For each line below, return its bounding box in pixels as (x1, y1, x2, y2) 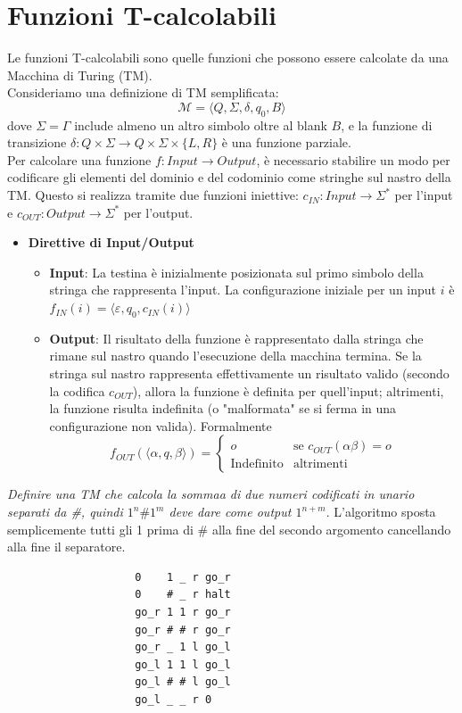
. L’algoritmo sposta (326, 502, 436, 520)
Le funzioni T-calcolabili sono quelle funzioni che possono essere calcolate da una (7, 48, 449, 67)
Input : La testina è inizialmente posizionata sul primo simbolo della (49, 262, 424, 281)
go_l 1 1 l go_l (135, 658, 231, 671)
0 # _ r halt (135, 588, 231, 601)
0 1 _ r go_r (135, 570, 231, 584)
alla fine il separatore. (7, 537, 126, 556)
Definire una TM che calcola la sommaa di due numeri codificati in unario (7, 485, 415, 503)
